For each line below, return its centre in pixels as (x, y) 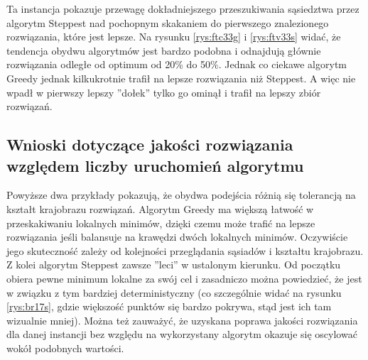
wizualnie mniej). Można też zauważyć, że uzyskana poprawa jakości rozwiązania (182, 320)
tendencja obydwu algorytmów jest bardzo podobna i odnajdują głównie (164, 50)
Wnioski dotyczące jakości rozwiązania (150, 144)
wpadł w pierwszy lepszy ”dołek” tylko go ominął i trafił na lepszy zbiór (164, 92)
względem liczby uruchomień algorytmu (155, 165)
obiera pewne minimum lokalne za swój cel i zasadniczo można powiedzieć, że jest (184, 278)
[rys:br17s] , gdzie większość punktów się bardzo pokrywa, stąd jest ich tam (169, 306)
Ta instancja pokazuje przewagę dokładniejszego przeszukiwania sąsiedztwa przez (183, 9)
